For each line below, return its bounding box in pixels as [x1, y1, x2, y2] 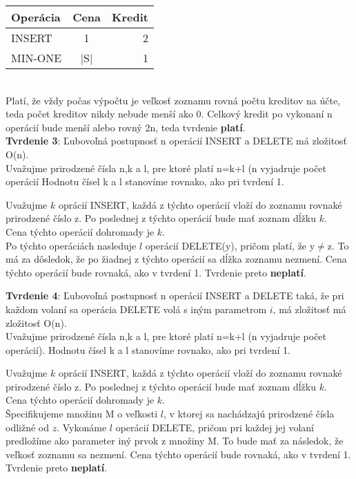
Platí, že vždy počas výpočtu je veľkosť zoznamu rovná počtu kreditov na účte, [6, 93, 340, 107]
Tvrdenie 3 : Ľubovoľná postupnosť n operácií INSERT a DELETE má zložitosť [6, 133, 348, 148]
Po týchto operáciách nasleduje [6, 238, 137, 252]
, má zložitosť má [273, 301, 346, 316]
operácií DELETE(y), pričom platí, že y [145, 238, 315, 252]
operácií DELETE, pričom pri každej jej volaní [115, 420, 315, 434]
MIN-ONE [11, 50, 62, 66]
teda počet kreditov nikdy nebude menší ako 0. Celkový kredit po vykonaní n [6, 106, 333, 121]
